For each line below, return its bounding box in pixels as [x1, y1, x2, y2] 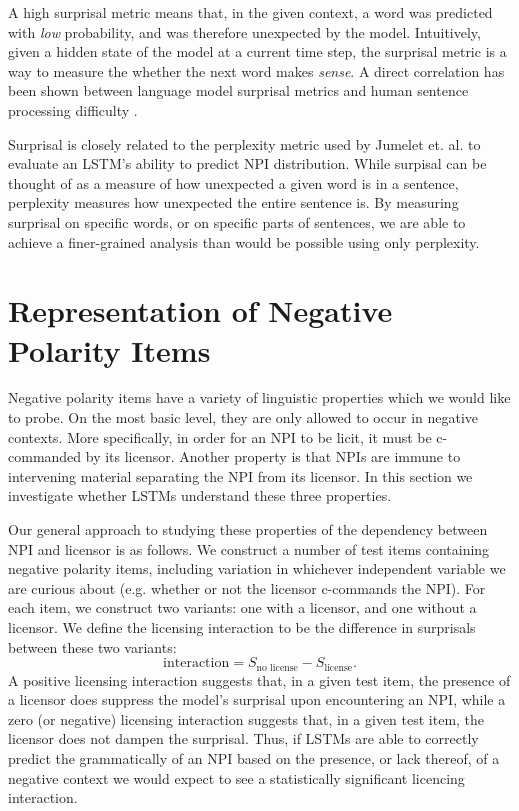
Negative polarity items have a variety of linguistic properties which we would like [8, 387, 511, 408]
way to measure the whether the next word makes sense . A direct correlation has [8, 60, 505, 81]
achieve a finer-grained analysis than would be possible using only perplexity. [8, 231, 480, 252]
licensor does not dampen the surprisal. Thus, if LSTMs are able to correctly [8, 728, 479, 749]
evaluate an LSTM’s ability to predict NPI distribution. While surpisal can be [8, 153, 487, 174]
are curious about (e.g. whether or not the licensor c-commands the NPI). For [8, 577, 486, 598]
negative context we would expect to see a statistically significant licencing [8, 767, 465, 788]
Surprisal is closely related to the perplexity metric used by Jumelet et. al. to [8, 133, 481, 154]
